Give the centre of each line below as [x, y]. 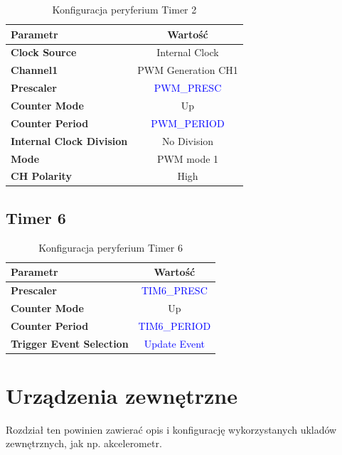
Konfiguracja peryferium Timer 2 [124, 9]
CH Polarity [41, 176]
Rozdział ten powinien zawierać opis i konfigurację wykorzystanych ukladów [171, 429]
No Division [188, 140]
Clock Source [44, 52]
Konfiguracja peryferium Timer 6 [111, 247]
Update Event [175, 343]
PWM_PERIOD [188, 123]
